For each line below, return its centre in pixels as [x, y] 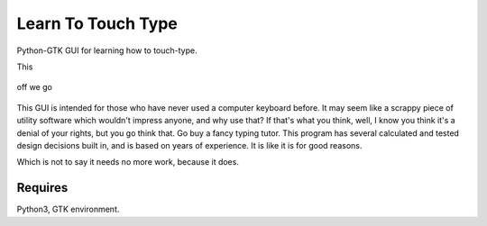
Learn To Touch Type [97, 23]
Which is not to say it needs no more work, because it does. [128, 162]
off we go [35, 87]
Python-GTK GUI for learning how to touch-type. [107, 50]
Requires [42, 188]
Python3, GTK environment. [68, 209]
